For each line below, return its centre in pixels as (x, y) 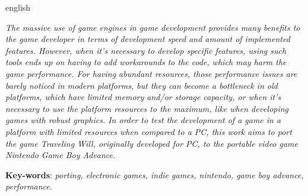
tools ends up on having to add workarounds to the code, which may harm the (146, 62)
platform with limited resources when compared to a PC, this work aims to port (149, 131)
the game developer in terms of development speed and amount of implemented (148, 39)
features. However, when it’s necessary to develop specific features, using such (146, 50)
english (18, 7)
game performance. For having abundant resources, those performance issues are (151, 73)
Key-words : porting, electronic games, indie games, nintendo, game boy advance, (155, 174)
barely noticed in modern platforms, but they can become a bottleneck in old (142, 85)
